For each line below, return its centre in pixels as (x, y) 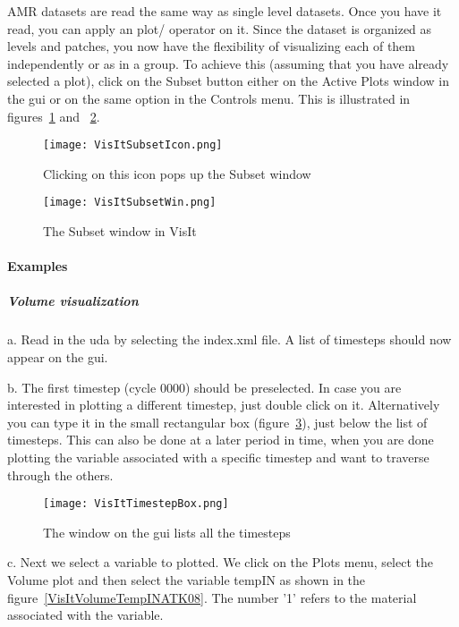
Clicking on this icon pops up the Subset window (177, 173)
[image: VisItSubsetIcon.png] (133, 145)
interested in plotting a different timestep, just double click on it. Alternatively (224, 405)
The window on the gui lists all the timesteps (167, 532)
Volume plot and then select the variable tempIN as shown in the (187, 580)
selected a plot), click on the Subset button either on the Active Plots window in (228, 81)
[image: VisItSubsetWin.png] (130, 203)
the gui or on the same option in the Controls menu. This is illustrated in (209, 98)
